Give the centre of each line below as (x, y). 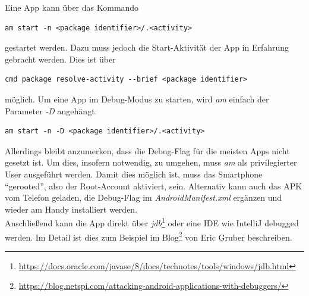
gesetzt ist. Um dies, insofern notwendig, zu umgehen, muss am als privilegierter (151, 162)
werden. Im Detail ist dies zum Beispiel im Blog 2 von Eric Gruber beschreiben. (149, 236)
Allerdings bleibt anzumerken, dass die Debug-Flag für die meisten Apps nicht (147, 150)
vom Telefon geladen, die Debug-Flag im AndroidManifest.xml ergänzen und (144, 197)
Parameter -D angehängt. (51, 110)
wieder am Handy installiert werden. (71, 209)
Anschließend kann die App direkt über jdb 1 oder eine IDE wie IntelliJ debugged (152, 222)
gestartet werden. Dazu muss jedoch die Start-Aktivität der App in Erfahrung (147, 47)
